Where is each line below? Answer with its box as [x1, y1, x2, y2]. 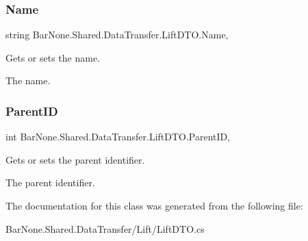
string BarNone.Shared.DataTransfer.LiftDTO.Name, [5, 27, 229, 42]
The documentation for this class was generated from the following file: [5, 199, 303, 212]
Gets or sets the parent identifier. [5, 152, 145, 166]
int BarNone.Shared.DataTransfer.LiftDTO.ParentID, [5, 129, 231, 144]
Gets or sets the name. [5, 50, 100, 64]
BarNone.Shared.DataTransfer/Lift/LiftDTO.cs [5, 221, 205, 236]
